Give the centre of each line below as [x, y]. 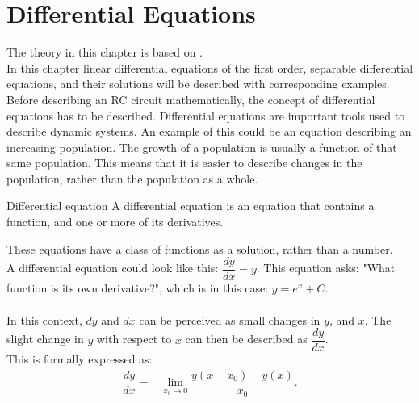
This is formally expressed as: [80, 359]
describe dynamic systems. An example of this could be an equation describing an [209, 131]
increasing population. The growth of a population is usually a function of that [202, 147]
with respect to [134, 339]
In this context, [44, 319]
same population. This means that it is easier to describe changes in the [184, 163]
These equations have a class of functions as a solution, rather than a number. [200, 248]
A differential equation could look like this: [113, 268]
